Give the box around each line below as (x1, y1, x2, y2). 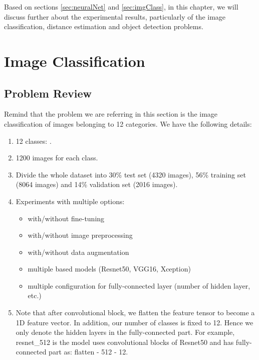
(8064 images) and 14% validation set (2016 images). (16, 179, 178, 190)
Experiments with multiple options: (16, 196, 125, 206)
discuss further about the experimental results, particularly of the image (4, 11, 226, 22)
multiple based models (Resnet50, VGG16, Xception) (28, 263, 191, 274)
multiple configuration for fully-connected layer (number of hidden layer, (28, 280, 250, 291)
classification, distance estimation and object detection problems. (4, 21, 203, 32)
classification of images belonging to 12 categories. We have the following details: (4, 118, 252, 129)
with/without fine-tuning (28, 213, 105, 223)
